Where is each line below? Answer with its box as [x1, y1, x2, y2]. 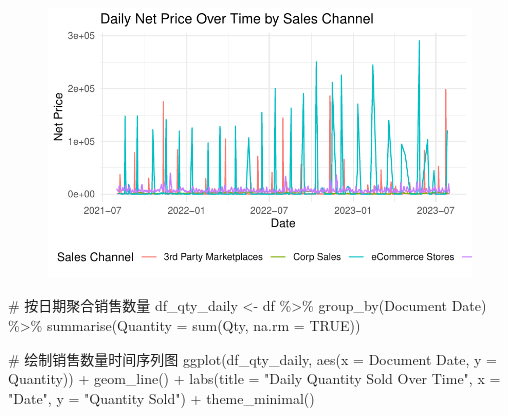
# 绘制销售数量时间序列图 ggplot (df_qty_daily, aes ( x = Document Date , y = [8, 348, 497, 369]
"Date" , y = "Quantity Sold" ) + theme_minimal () [8, 387, 315, 408]
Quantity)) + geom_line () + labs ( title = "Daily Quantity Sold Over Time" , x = [8, 368, 501, 389]
